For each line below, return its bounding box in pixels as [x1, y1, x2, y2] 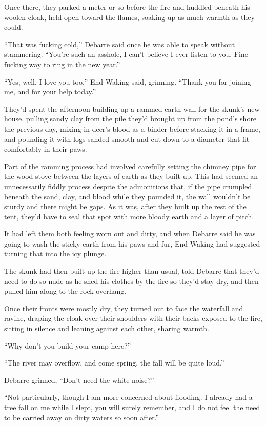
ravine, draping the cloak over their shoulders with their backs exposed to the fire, [4, 313, 262, 323]
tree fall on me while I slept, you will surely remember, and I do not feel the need [4, 402, 260, 412]
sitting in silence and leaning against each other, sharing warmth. [4, 323, 209, 334]
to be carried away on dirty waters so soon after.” [4, 412, 159, 422]
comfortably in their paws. [4, 144, 87, 154]
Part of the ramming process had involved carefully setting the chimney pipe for [4, 160, 256, 171]
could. [4, 22, 23, 32]
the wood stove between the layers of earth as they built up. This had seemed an [4, 171, 258, 181]
